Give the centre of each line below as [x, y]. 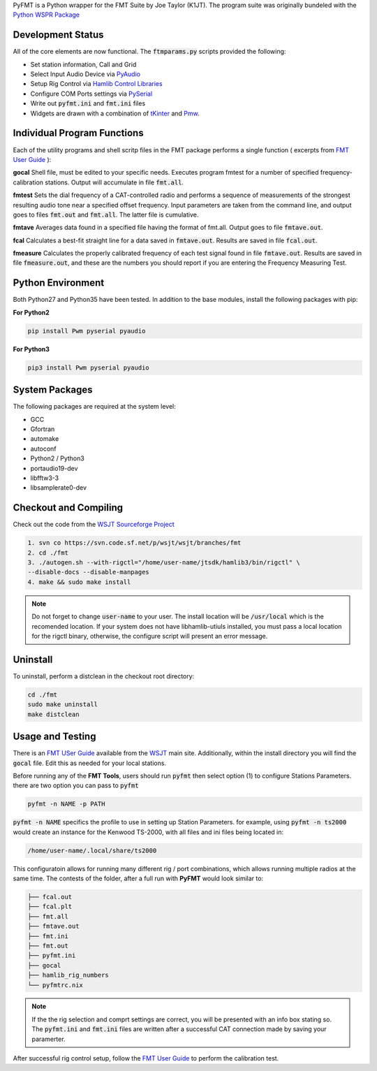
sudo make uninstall [62, 705]
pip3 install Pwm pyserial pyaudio [88, 367]
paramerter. [49, 1039]
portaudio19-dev [54, 468]
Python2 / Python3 [58, 458]
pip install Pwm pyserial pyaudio [87, 331]
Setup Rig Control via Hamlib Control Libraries [97, 84]
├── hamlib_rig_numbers [68, 975]
